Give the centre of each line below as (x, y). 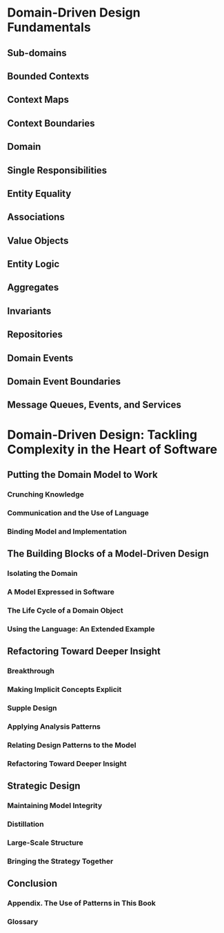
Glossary (23, 922)
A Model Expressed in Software (61, 592)
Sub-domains (37, 53)
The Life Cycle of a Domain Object (65, 610)
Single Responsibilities (57, 170)
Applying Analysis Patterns (54, 727)
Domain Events (40, 358)
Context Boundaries (51, 123)
